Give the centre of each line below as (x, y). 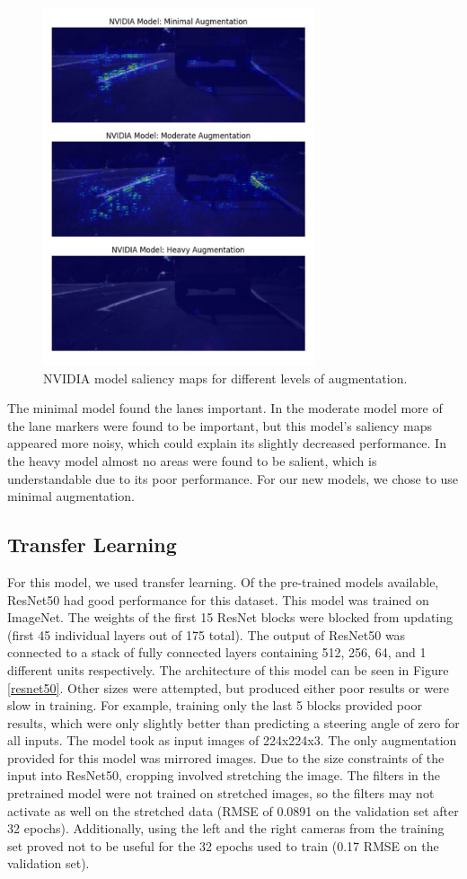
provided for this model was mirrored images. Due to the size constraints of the (226, 757)
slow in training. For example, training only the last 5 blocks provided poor (215, 705)
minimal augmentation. (71, 496)
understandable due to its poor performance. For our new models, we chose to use (233, 478)
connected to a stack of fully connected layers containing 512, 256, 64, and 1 (217, 652)
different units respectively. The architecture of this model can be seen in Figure (228, 669)
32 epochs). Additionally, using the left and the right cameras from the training (226, 828)
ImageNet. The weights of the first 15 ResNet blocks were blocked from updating (230, 617)
